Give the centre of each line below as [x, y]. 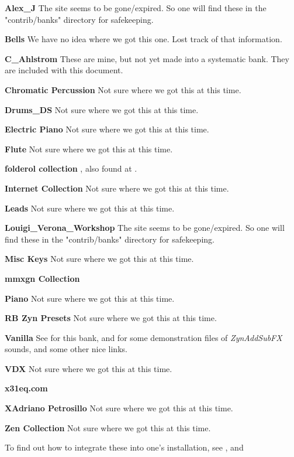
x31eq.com [26, 388]
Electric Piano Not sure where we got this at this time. [107, 129]
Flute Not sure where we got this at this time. [89, 149]
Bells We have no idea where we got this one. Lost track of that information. [143, 39]
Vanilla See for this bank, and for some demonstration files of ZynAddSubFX [143, 337]
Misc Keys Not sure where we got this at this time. [99, 259]
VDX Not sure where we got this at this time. [89, 368]
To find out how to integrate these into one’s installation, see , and [124, 447]
